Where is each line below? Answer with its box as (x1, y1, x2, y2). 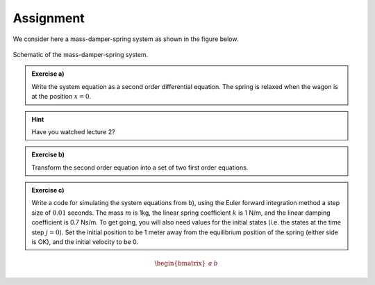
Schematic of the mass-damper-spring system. (12, 50, 149, 58)
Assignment (12, 10, 85, 26)
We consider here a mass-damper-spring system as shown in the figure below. (12, 35, 239, 43)
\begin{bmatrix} (154, 259, 206, 268)
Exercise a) (31, 70, 65, 78)
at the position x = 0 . (31, 92, 92, 101)
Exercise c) (31, 186, 65, 195)
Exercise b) (31, 150, 65, 159)
